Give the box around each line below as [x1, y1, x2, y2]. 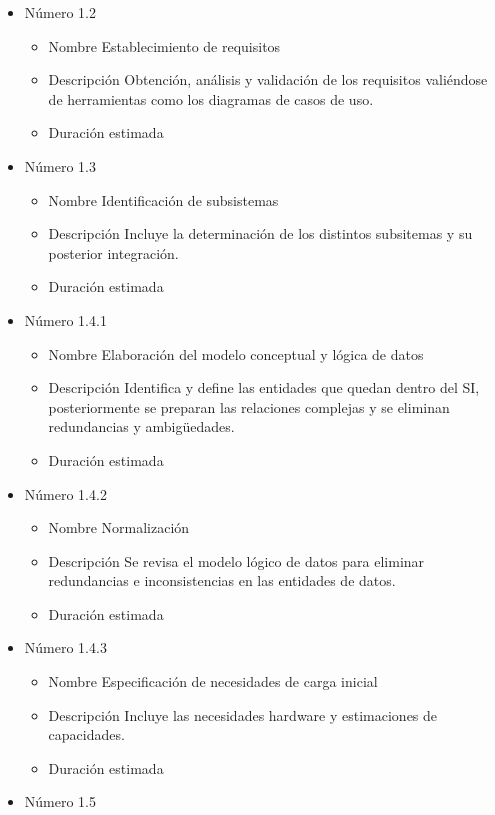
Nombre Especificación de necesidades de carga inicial [48, 671, 378, 692]
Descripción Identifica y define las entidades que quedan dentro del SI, [48, 377, 480, 398]
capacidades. [48, 724, 125, 745]
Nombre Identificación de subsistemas [48, 189, 279, 210]
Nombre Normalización [48, 517, 190, 538]
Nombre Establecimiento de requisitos [48, 35, 281, 56]
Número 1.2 [24, 2, 97, 22]
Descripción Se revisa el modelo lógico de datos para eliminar [48, 550, 425, 571]
